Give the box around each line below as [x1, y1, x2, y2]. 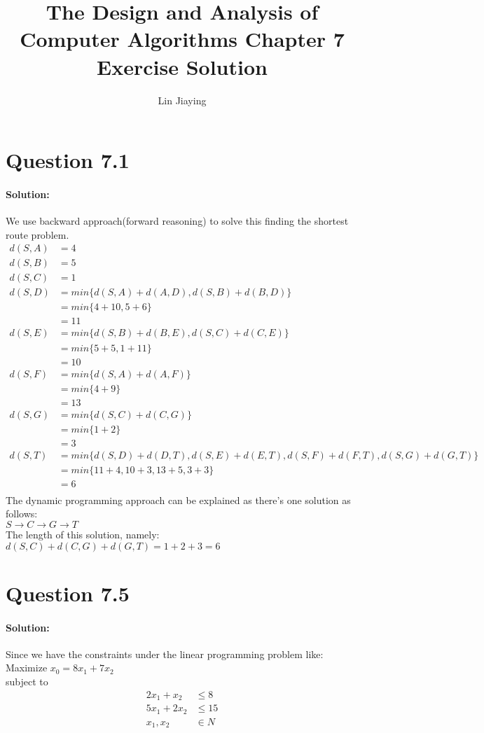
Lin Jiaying [158, 92, 207, 107]
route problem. [6, 227, 69, 242]
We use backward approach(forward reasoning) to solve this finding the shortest [6, 214, 349, 228]
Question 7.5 [6, 578, 130, 607]
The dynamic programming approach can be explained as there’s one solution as [6, 492, 351, 507]
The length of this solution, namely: [6, 527, 160, 542]
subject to [6, 674, 48, 688]
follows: [6, 506, 38, 521]
